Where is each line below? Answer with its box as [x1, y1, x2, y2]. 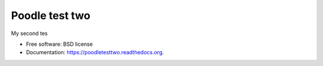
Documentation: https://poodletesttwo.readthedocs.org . [26, 49, 164, 56]
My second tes [11, 30, 48, 37]
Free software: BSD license [26, 40, 93, 48]
